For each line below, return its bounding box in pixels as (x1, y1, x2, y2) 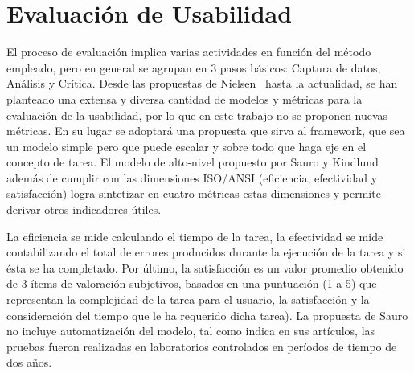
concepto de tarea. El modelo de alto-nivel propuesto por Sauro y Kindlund (6, 154, 379, 170)
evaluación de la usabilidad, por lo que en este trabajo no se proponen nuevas (6, 106, 388, 123)
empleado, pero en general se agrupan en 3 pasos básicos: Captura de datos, (6, 59, 381, 76)
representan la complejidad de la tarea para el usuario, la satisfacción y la (6, 291, 370, 308)
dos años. (6, 354, 52, 371)
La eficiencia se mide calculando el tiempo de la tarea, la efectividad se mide (6, 227, 383, 244)
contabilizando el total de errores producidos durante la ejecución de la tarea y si (6, 244, 406, 260)
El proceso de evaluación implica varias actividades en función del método (6, 43, 371, 60)
